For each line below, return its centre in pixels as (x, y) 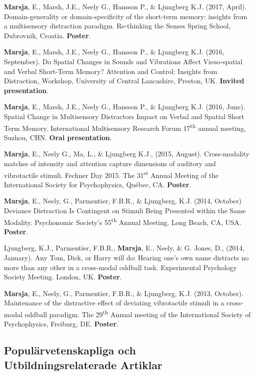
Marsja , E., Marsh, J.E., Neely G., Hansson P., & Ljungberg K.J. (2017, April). (125, 6)
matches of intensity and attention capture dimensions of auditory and (110, 163)
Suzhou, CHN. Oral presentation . (58, 137)
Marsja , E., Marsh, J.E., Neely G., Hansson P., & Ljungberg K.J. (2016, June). (125, 107)
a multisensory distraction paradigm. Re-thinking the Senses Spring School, (117, 26)
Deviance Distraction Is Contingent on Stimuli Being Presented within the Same (125, 210)
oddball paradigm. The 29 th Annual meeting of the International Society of (138, 313)
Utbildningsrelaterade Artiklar (83, 364)
